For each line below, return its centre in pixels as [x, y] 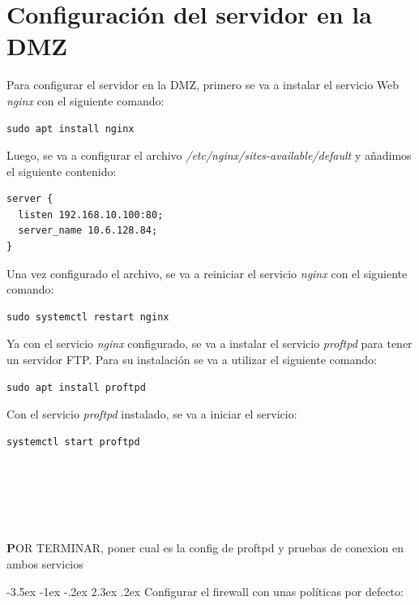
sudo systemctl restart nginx [88, 317]
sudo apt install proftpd [76, 387]
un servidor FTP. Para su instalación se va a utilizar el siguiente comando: [192, 360]
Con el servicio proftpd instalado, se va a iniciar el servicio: [152, 414]
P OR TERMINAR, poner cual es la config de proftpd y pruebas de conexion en [205, 548]
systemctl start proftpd [73, 442]
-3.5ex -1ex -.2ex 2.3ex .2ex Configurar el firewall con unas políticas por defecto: [205, 591]
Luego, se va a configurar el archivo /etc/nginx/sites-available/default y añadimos [209, 155]
